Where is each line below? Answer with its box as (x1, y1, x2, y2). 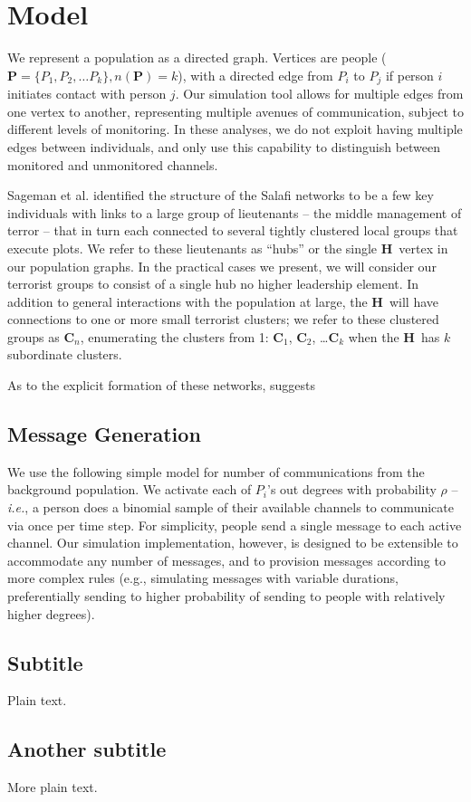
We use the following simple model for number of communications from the (7, 462, 425, 481)
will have (389, 291, 439, 310)
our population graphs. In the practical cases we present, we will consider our (7, 256, 437, 275)
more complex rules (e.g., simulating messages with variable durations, (7, 568, 399, 587)
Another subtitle (7, 735, 167, 763)
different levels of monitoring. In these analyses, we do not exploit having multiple (7, 119, 463, 138)
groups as (7, 327, 60, 346)
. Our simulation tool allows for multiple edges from (175, 84, 464, 103)
